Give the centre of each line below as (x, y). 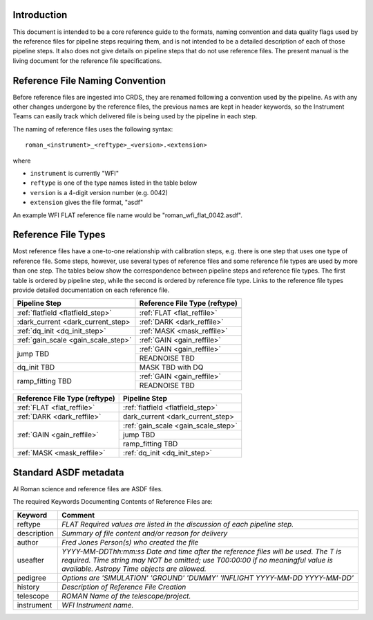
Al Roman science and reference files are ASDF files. (88, 489)
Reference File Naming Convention (89, 81)
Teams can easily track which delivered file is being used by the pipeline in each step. (135, 116)
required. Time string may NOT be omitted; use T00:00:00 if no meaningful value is (197, 560)
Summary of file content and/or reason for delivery (144, 533)
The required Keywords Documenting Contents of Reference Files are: (113, 502)
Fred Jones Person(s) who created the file (130, 542)
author (28, 542)
